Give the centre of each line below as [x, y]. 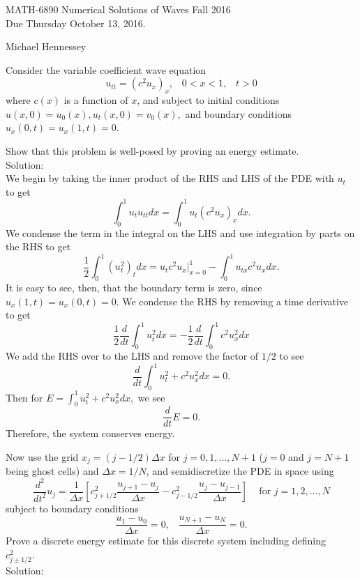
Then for [24, 397]
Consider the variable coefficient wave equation [106, 69]
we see [151, 397]
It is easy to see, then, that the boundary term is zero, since [134, 288]
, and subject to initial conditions [208, 100]
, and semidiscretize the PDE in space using [240, 471]
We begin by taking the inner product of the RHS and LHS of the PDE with [170, 178]
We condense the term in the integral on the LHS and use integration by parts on [180, 232]
